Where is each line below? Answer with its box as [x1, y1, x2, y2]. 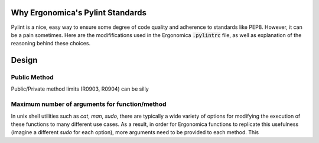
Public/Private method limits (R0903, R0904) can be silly [11, 85, 149, 92]
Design [11, 55, 38, 65]
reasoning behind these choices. [11, 40, 91, 47]
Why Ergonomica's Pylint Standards [11, 8, 147, 18]
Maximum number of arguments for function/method [11, 100, 167, 108]
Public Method [11, 74, 54, 82]
